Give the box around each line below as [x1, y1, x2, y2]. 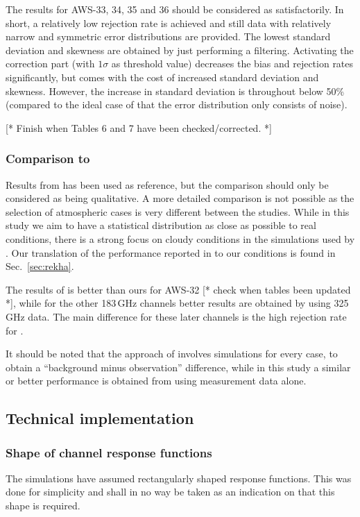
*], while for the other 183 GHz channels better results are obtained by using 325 [6, 296, 349, 310]
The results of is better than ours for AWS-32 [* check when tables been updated [6, 282, 351, 296]
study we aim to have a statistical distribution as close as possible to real [6, 218, 316, 232]
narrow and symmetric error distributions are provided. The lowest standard [6, 29, 331, 44]
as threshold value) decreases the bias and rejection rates [111, 56, 354, 71]
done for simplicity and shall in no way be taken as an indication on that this [6, 484, 335, 499]
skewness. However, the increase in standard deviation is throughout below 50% [6, 83, 345, 98]
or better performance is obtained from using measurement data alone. [6, 373, 307, 388]
